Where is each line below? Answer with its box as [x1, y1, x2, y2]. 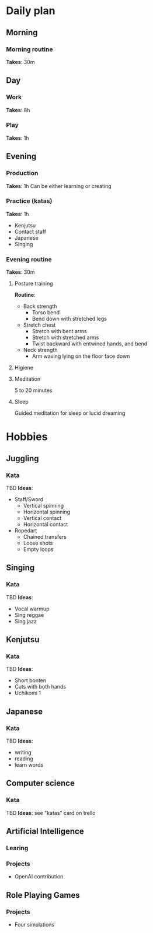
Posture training [14, 280, 54, 287]
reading [14, 755, 33, 762]
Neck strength [23, 347, 58, 354]
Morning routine [6, 45, 53, 53]
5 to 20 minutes [14, 387, 53, 394]
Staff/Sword [14, 496, 44, 503]
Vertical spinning [23, 502, 64, 509]
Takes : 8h [6, 106, 30, 113]
